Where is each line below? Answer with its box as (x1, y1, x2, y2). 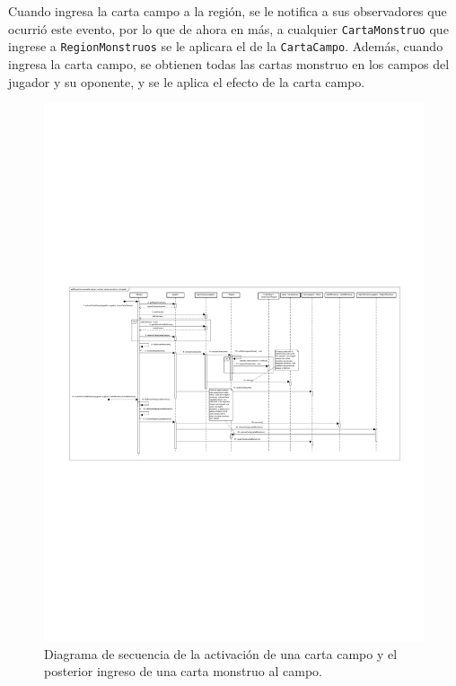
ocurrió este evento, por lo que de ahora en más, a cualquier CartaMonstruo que (8, 19, 449, 38)
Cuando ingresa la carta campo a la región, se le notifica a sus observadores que (8, 2, 447, 20)
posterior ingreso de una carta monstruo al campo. (44, 662, 322, 681)
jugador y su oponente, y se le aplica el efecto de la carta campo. (8, 72, 365, 91)
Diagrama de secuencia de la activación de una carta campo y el (44, 644, 398, 663)
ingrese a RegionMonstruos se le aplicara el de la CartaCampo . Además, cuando (8, 37, 443, 56)
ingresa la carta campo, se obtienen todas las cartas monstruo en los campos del (8, 54, 450, 73)
